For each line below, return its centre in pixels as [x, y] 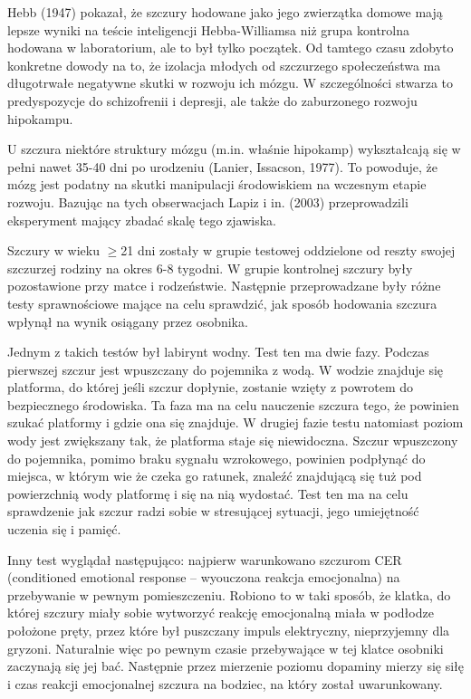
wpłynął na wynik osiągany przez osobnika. [128, 321]
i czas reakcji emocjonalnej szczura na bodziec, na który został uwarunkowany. [225, 683]
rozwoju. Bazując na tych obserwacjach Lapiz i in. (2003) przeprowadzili [208, 201]
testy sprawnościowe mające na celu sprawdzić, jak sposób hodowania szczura [222, 303]
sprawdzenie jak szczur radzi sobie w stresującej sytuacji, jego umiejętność [213, 511]
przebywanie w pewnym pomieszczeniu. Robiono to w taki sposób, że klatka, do [229, 594]
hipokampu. [40, 118]
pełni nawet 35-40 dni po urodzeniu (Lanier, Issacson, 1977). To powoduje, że [222, 166]
